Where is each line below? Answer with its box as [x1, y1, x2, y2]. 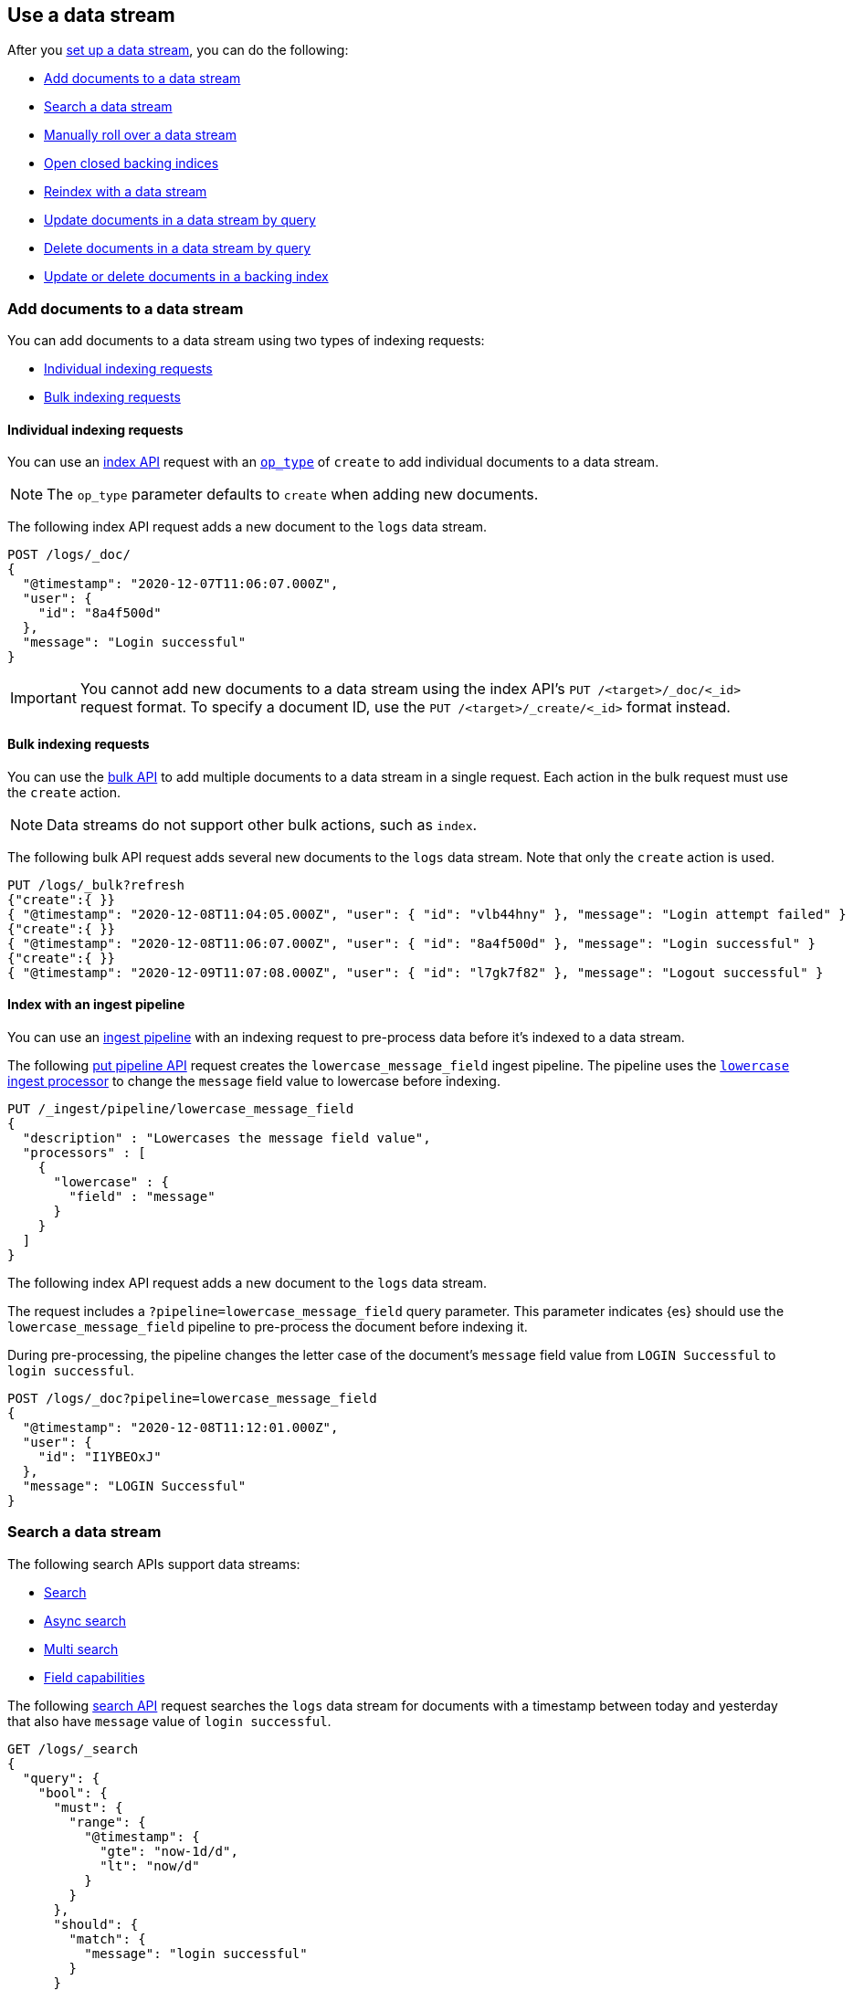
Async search [44, 1612, 126, 1628]
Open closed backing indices [44, 155, 219, 172]
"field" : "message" [68, 1188, 216, 1204]
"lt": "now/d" [100, 1858, 200, 1873]
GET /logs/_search [7, 1741, 139, 1756]
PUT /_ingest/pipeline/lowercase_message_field [7, 1101, 354, 1116]
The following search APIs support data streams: [7, 1555, 300, 1572]
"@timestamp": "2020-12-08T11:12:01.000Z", [22, 1419, 339, 1435]
